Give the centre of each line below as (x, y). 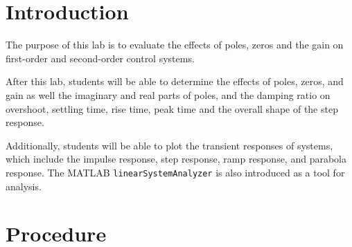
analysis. (24, 186)
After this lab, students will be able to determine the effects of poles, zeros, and (175, 81)
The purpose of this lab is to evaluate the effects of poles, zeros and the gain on (175, 45)
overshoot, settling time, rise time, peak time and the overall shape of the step (172, 108)
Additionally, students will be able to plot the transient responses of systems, (169, 145)
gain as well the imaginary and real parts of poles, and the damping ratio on (168, 94)
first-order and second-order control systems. (100, 58)
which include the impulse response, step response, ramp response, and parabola (176, 159)
